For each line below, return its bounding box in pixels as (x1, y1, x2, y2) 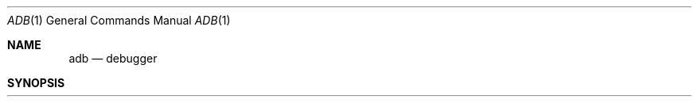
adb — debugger (68, 51, 158, 65)
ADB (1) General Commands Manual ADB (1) (7, 13, 231, 27)
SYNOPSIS (7, 76, 65, 90)
